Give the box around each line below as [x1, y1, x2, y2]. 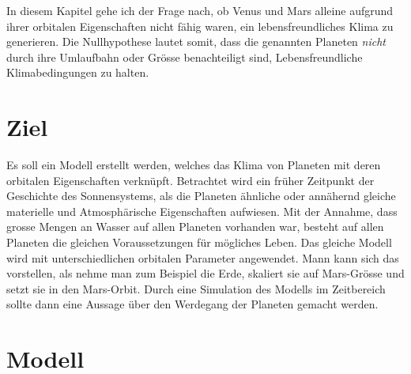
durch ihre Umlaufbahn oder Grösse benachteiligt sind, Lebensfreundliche [6, 48, 363, 65]
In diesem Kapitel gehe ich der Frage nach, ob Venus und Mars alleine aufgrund [6, 2, 394, 18]
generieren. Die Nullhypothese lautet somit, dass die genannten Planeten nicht [6, 33, 386, 50]
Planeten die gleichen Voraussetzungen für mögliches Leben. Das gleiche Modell [6, 234, 392, 251]
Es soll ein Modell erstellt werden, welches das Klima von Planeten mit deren [6, 157, 381, 173]
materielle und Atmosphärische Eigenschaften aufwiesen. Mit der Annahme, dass [6, 202, 398, 219]
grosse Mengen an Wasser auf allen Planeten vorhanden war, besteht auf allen [6, 218, 384, 235]
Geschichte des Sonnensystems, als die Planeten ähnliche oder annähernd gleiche [6, 187, 396, 204]
